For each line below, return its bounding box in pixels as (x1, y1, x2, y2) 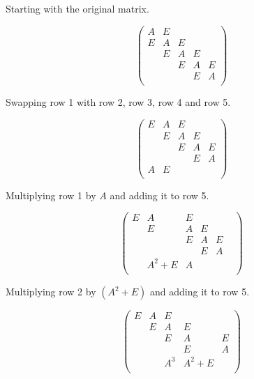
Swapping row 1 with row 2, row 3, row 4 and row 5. (6, 94, 231, 109)
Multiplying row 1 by (6, 187, 96, 202)
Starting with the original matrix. (6, 1, 149, 15)
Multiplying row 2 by (6, 284, 96, 299)
